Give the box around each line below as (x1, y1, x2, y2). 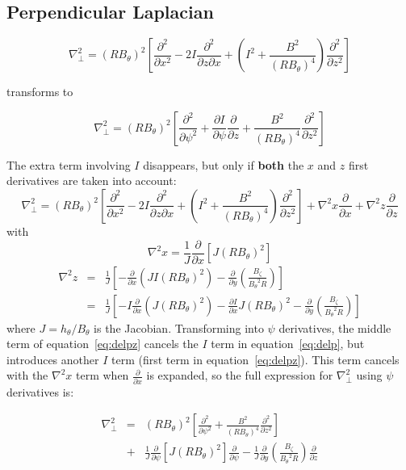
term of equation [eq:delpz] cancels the (6, 335, 199, 352)
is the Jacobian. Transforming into (94, 319, 264, 336)
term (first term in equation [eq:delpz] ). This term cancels (111, 350, 400, 367)
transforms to (6, 83, 73, 100)
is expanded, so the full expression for (146, 367, 333, 384)
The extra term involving (6, 156, 131, 173)
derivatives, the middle (278, 319, 391, 336)
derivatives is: (6, 383, 74, 400)
